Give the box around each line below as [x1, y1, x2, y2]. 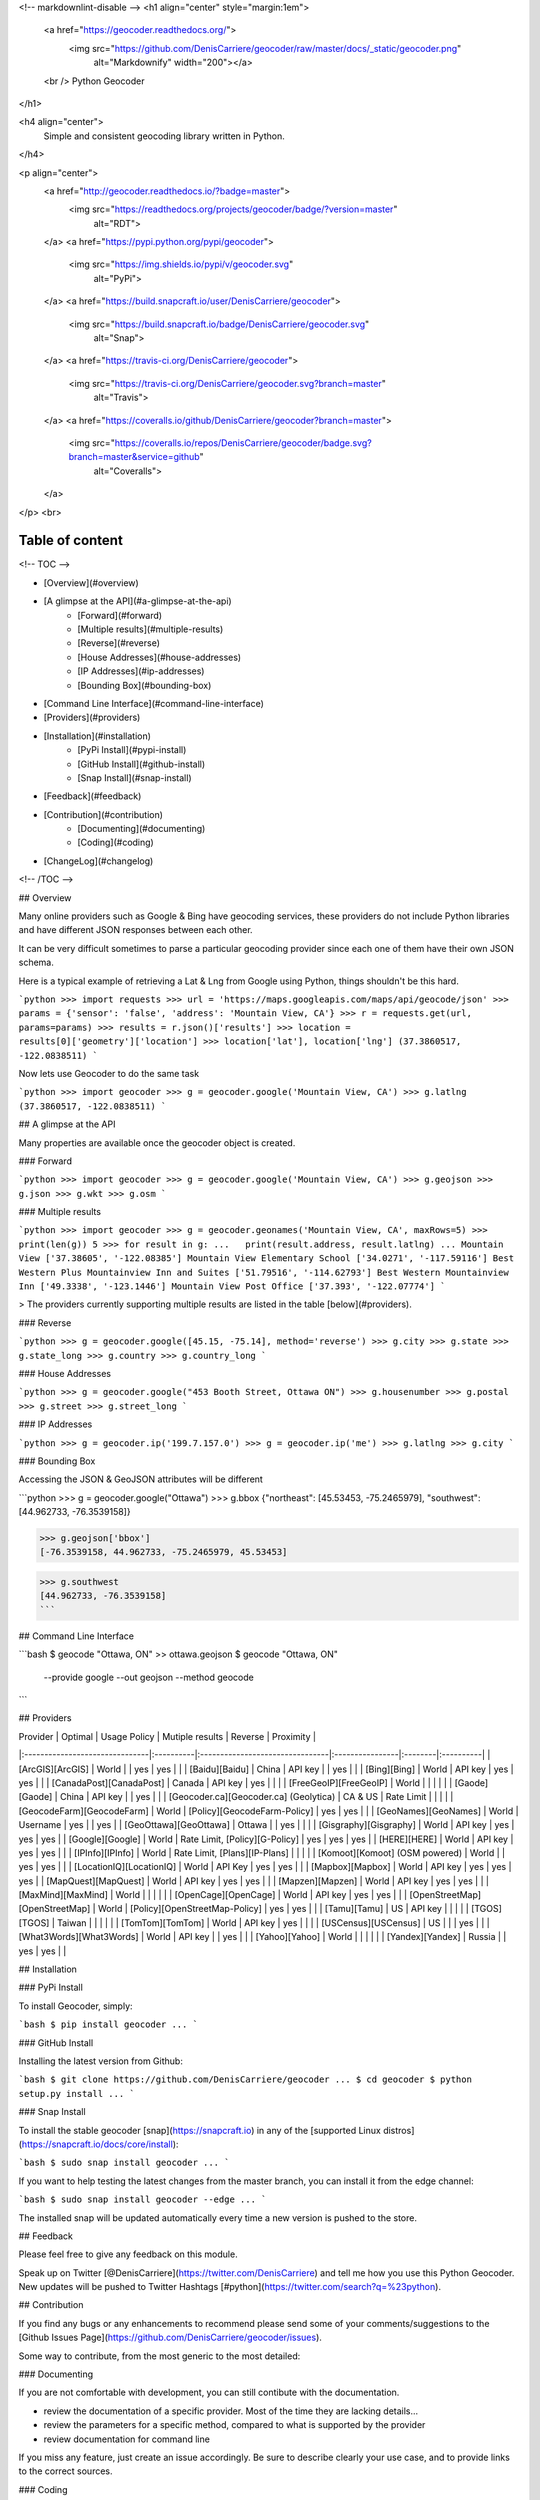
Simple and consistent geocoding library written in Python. [43, 130, 285, 142]
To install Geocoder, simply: [18, 2000, 134, 2012]
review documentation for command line [43, 2433, 210, 2445]
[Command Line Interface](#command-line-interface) [43, 697, 265, 709]
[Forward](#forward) [77, 609, 163, 621]
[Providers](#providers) [43, 711, 141, 724]
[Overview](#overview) [43, 576, 139, 589]
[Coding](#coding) [77, 836, 154, 849]
